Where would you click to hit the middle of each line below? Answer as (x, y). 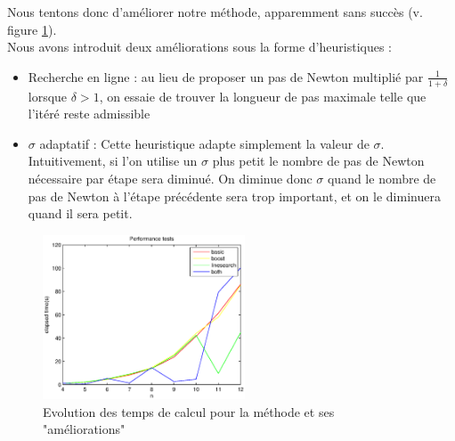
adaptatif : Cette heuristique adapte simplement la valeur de (204, 143)
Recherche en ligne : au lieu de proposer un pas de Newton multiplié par (226, 76)
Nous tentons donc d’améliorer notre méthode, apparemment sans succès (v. (215, 12)
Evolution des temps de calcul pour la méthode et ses (189, 411)
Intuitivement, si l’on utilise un (113, 161)
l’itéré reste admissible (89, 114)
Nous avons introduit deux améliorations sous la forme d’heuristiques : (199, 47)
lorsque (48, 96)
